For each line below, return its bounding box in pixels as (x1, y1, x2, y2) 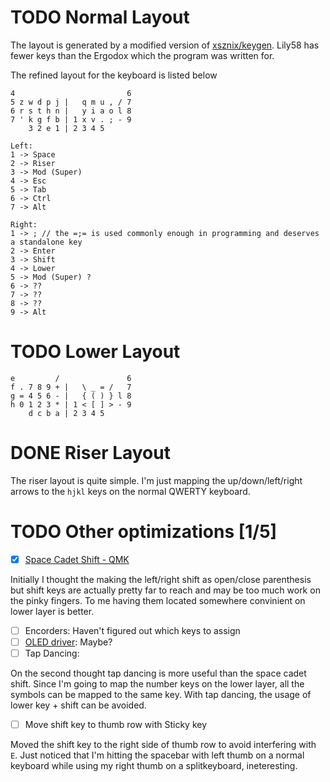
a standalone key (10, 237, 83, 247)
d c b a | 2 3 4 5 (28, 408, 105, 418)
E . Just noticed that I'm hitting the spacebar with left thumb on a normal (10, 749, 305, 761)
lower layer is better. (10, 605, 95, 617)
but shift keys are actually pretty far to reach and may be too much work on (10, 584, 321, 596)
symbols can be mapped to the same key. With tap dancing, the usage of (10, 689, 312, 700)
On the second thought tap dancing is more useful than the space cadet (10, 667, 307, 679)
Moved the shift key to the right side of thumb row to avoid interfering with (10, 739, 317, 751)
